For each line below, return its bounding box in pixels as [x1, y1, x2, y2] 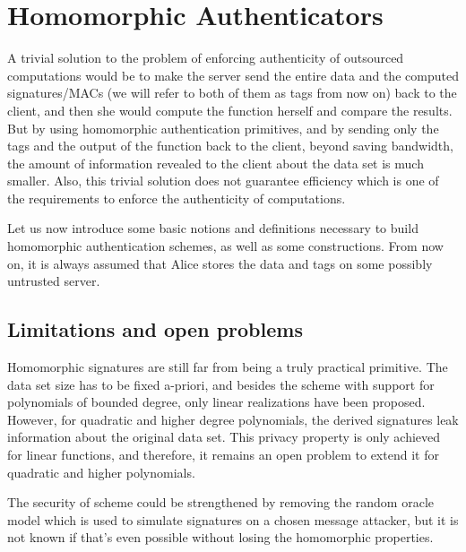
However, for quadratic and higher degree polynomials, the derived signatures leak [7, 410, 459, 428]
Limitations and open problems [7, 315, 303, 343]
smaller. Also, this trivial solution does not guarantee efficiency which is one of [7, 171, 439, 190]
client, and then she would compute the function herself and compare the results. [7, 100, 453, 119]
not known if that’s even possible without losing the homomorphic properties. [7, 528, 434, 547]
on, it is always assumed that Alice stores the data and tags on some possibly [7, 254, 433, 272]
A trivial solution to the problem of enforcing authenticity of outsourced [7, 48, 404, 67]
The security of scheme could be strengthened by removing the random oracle [7, 493, 434, 512]
